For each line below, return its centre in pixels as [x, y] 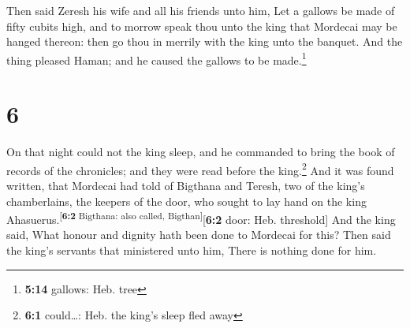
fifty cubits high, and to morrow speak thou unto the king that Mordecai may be [202, 26]
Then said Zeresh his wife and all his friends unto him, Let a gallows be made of [201, 10]
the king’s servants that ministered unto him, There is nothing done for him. [192, 250]
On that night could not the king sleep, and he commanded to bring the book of [201, 152]
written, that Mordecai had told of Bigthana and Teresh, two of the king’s [186, 185]
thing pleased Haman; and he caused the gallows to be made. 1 [157, 58]
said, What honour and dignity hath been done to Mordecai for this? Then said [199, 235]
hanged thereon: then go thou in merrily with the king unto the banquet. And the [205, 41]
